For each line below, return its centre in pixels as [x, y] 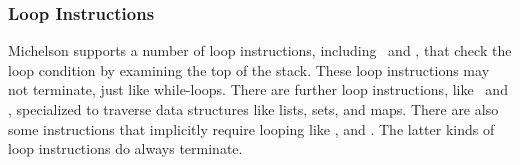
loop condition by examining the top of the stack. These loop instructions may [249, 69]
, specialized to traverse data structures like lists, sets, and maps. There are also [253, 109]
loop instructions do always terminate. [125, 148]
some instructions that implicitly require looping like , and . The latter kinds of [251, 128]
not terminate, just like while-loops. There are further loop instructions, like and [258, 89]
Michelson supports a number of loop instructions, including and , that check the [260, 50]
